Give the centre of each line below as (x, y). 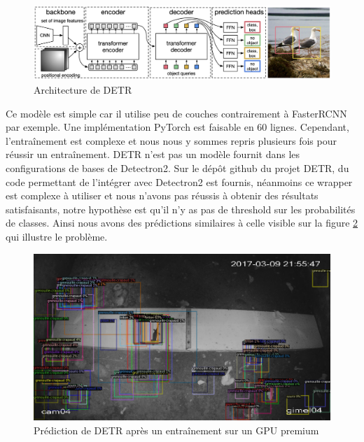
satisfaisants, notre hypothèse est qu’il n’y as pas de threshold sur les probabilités (181, 209)
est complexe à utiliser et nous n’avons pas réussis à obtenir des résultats (162, 195)
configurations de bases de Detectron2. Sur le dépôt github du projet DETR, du (177, 167)
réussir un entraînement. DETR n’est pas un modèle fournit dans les (153, 154)
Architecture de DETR (83, 90)
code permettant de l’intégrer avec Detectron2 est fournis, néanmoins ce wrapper (179, 181)
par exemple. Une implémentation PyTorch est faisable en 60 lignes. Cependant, (177, 127)
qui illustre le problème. (57, 236)
